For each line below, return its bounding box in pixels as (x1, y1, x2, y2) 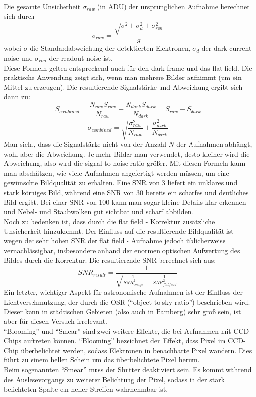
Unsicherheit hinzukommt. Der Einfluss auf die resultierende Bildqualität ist (4, 226, 234, 236)
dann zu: (4, 91, 30, 102)
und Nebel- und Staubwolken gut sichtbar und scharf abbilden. (4, 206, 193, 217)
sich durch (4, 11, 35, 21)
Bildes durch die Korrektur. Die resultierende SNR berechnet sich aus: (4, 255, 216, 265)
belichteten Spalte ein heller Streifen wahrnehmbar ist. (4, 384, 168, 394)
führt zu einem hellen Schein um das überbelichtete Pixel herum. (4, 355, 200, 365)
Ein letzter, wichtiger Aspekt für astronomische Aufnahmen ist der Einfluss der (4, 287, 243, 297)
